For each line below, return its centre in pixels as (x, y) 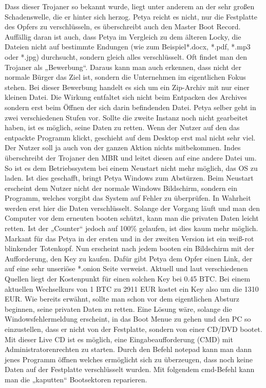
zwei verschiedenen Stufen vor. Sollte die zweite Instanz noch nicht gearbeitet (126, 117)
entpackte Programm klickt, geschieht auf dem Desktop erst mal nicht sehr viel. (130, 137)
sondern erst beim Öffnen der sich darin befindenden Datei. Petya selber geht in (130, 107)
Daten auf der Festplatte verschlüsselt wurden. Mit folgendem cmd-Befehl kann (130, 369)
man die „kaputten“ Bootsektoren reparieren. (76, 379)
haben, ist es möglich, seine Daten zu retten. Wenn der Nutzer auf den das (122, 127)
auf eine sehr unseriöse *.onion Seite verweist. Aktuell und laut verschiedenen (126, 268)
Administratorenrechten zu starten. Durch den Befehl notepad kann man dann (128, 349)
